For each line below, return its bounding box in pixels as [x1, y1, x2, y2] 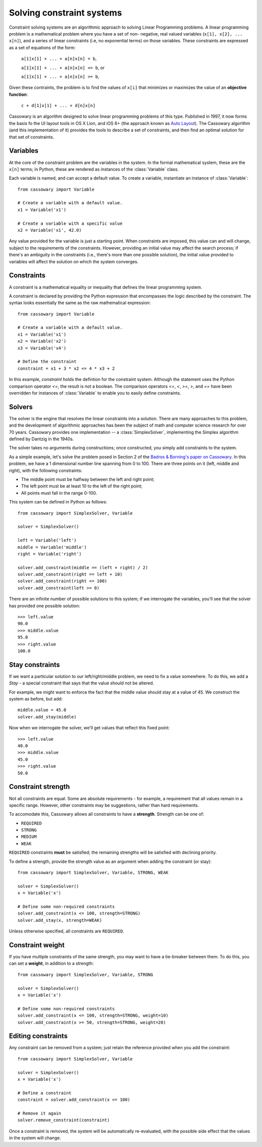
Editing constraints [9, 1032, 68, 1040]
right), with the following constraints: [9, 467, 82, 473]
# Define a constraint [17, 1090, 72, 1095]
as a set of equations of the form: [9, 44, 76, 51]
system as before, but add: [9, 696, 63, 702]
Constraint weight [9, 941, 65, 949]
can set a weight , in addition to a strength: [9, 961, 94, 967]
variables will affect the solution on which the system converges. [9, 258, 139, 265]
